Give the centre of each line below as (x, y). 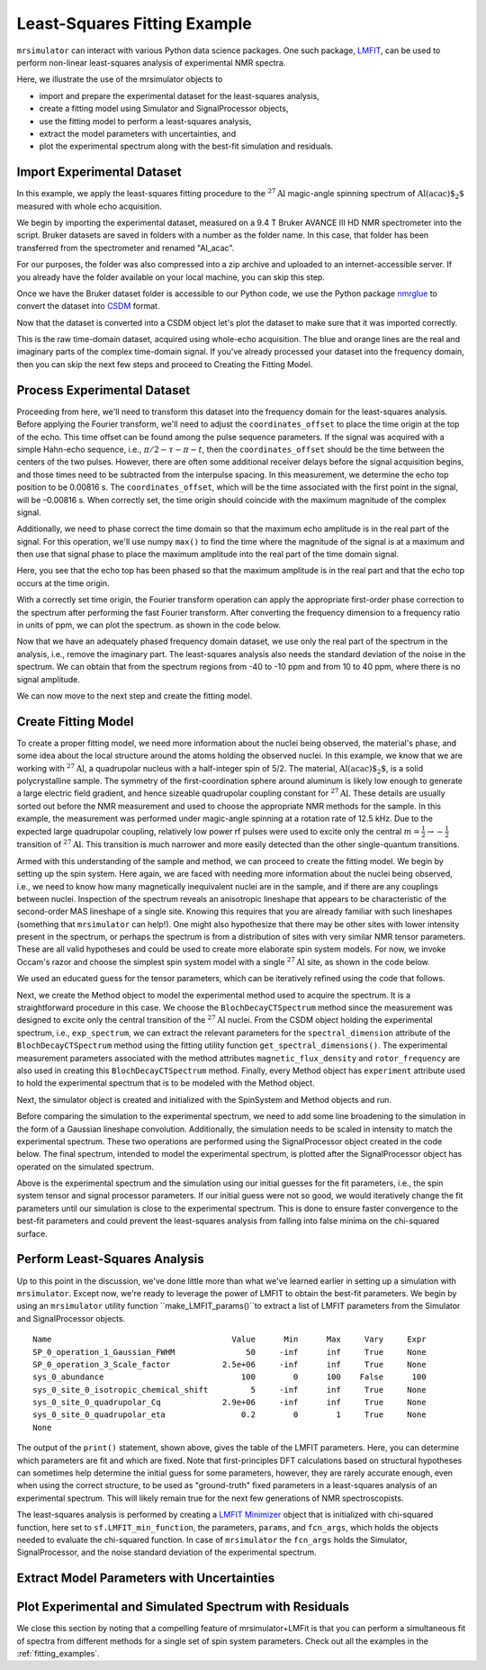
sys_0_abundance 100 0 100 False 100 (229, 1377)
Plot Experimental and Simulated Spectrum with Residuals (183, 1607)
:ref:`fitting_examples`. (58, 1654)
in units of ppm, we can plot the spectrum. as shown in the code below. (149, 625)
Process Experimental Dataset (103, 390)
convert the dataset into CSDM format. (88, 306)
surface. (32, 1233)
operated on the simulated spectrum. (85, 1167)
